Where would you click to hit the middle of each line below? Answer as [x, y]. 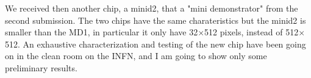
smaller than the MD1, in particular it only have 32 [102, 32]
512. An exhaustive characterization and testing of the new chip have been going [155, 44]
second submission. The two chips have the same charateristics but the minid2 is [155, 20]
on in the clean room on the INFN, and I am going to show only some [136, 56]
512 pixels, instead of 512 [252, 32]
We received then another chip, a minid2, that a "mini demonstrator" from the [152, 8]
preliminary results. [41, 67]
